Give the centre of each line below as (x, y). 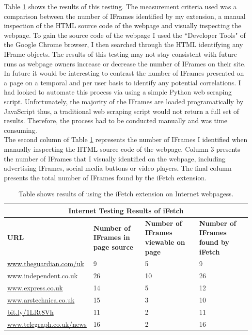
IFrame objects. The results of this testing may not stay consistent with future (120, 54)
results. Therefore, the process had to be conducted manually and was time (116, 120)
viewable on (165, 242)
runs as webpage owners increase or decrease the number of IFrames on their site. (125, 63)
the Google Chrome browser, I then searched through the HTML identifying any (124, 44)
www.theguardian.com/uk (46, 263)
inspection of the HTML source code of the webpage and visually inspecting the (123, 25)
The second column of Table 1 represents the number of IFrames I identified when (126, 139)
